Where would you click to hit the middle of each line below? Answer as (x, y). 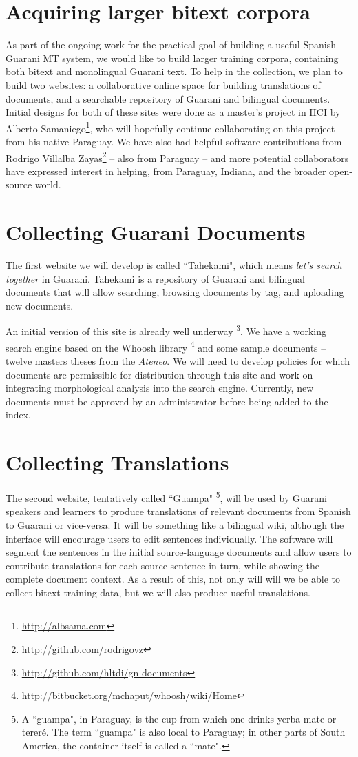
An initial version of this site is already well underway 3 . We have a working (166, 330)
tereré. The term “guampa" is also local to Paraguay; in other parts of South (183, 732)
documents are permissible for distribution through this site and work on (159, 374)
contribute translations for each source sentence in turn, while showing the (162, 565)
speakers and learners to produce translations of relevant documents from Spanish (178, 511)
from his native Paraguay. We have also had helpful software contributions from (174, 141)
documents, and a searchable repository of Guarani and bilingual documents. (168, 98)
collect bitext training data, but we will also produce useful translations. (158, 592)
